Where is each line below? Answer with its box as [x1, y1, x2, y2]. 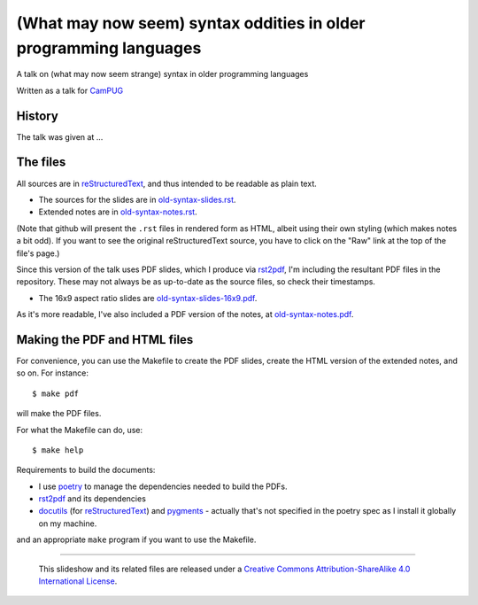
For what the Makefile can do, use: [16, 424, 143, 435]
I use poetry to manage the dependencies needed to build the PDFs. [38, 481, 288, 492]
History [16, 108, 59, 123]
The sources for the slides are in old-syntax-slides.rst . [38, 194, 236, 205]
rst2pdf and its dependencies [38, 493, 146, 504]
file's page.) [16, 248, 60, 259]
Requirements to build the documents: [16, 465, 156, 476]
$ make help [32, 445, 84, 455]
